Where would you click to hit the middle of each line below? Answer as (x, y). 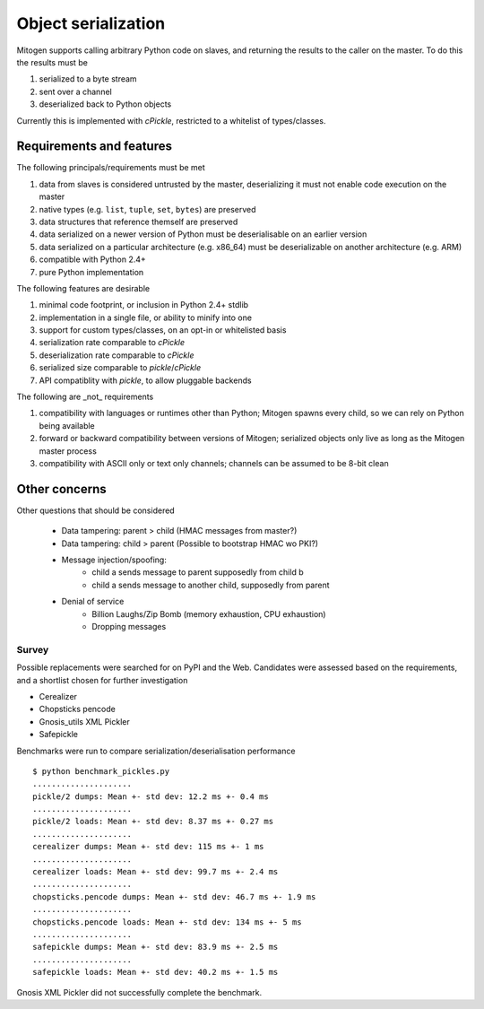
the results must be (52, 62)
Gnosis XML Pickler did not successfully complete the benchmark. (139, 992)
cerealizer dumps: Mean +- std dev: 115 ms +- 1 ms (148, 847)
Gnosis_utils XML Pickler (84, 721)
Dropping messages (129, 627)
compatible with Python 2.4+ (93, 259)
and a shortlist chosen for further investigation (102, 680)
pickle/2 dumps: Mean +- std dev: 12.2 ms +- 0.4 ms (151, 796)
